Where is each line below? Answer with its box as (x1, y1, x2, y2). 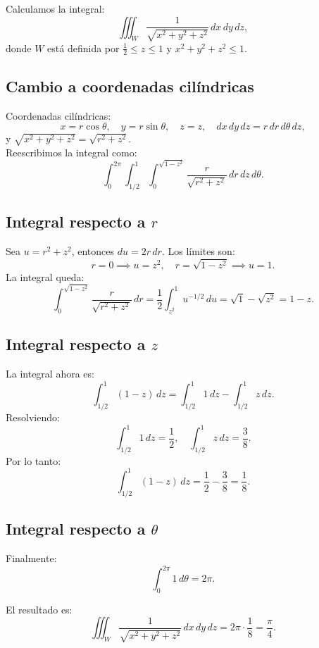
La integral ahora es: (6, 366, 94, 381)
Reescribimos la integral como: (6, 144, 137, 159)
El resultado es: (6, 602, 73, 616)
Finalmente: (6, 550, 57, 565)
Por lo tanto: (6, 453, 61, 468)
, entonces (71, 244, 115, 258)
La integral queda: (6, 269, 85, 284)
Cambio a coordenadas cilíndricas (6, 75, 254, 96)
